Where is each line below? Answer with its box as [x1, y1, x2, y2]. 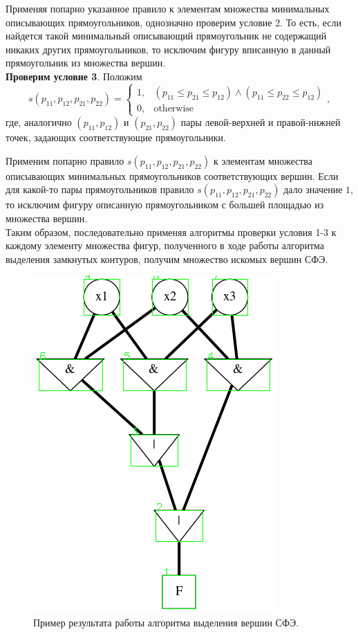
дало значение [283, 182, 343, 197]
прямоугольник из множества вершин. [6, 55, 166, 70]
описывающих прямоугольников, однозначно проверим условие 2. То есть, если [6, 15, 342, 29]
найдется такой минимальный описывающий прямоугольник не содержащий [6, 28, 327, 43]
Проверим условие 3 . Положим [6, 69, 142, 83]
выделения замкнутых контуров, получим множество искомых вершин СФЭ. [6, 251, 328, 266]
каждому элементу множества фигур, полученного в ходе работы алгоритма [6, 238, 325, 253]
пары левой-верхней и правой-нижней [180, 115, 341, 129]
